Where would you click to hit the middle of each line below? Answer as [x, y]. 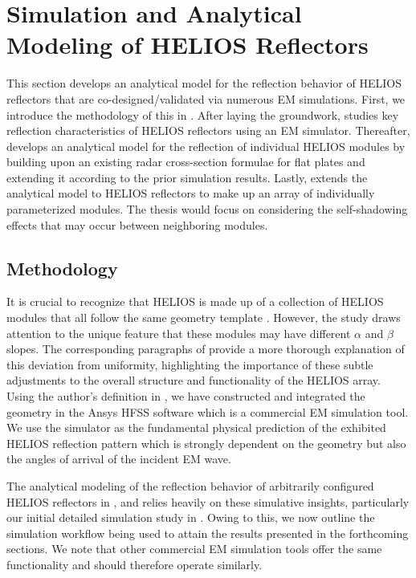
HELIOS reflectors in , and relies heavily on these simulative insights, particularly [208, 501]
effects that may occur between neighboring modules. [137, 224]
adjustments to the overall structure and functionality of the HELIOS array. [194, 380]
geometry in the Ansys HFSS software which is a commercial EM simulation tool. [208, 411]
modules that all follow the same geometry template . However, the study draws [204, 317]
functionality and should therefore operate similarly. [135, 564]
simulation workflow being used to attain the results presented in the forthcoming [208, 533]
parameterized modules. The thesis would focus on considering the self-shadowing [207, 209]
